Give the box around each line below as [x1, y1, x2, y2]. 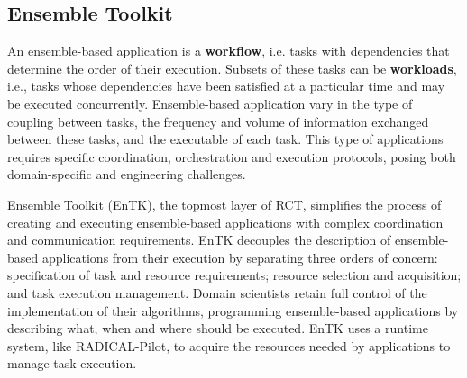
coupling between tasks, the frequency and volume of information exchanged [7, 112, 429, 130]
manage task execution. [7, 354, 137, 373]
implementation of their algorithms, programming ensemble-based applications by [7, 301, 459, 319]
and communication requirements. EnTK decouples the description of [7, 230, 391, 249]
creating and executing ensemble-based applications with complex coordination [7, 212, 444, 231]
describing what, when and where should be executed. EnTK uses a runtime [7, 319, 428, 337]
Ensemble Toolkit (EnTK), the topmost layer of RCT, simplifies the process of [7, 194, 442, 213]
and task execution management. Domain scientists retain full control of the [7, 283, 427, 301]
